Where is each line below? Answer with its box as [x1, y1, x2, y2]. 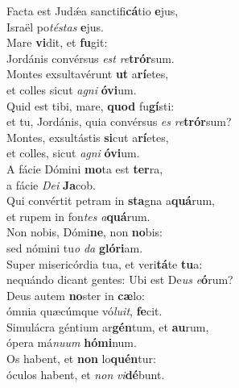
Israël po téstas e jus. [6, 18, 104, 35]
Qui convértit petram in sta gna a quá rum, [6, 192, 215, 209]
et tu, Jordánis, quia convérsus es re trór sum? [6, 113, 232, 130]
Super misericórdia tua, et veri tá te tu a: [6, 255, 203, 272]
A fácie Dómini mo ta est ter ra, [6, 160, 163, 177]
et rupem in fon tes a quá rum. [6, 207, 150, 224]
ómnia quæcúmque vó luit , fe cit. [6, 302, 163, 319]
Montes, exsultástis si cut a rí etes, [6, 128, 169, 145]
